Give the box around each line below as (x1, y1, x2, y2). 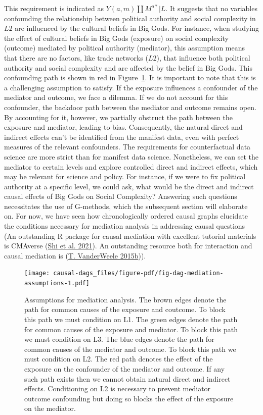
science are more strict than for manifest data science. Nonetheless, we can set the (4, 151, 259, 162)
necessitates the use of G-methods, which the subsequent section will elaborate (4, 200, 248, 211)
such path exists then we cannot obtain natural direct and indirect (24, 373, 231, 384)
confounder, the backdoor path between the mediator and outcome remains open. (4, 101, 256, 112)
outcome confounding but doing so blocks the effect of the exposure (24, 393, 234, 403)
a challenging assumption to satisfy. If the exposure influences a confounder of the (4, 82, 258, 92)
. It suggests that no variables (165, 3, 257, 13)
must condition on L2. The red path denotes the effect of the (24, 353, 213, 364)
